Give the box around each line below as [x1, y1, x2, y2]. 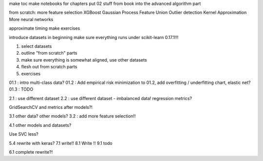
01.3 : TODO [9, 86, 34, 92]
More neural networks [9, 16, 54, 22]
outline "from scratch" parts [21, 50, 77, 56]
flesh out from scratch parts [21, 64, 77, 70]
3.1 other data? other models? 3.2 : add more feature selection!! [9, 113, 136, 119]
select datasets [21, 43, 52, 49]
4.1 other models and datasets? [9, 122, 72, 128]
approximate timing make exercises [9, 25, 80, 31]
